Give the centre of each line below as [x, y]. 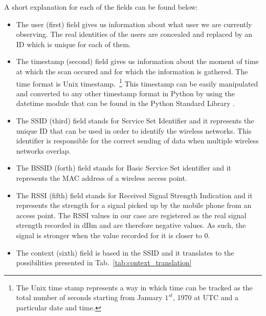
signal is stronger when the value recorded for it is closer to [109, 235]
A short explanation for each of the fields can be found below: [101, 7]
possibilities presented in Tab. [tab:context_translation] [104, 262]
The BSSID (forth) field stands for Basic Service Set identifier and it [124, 168]
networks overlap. [43, 150]
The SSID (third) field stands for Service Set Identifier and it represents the [135, 120]
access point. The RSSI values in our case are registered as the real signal [131, 215]
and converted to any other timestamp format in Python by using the [125, 93]
